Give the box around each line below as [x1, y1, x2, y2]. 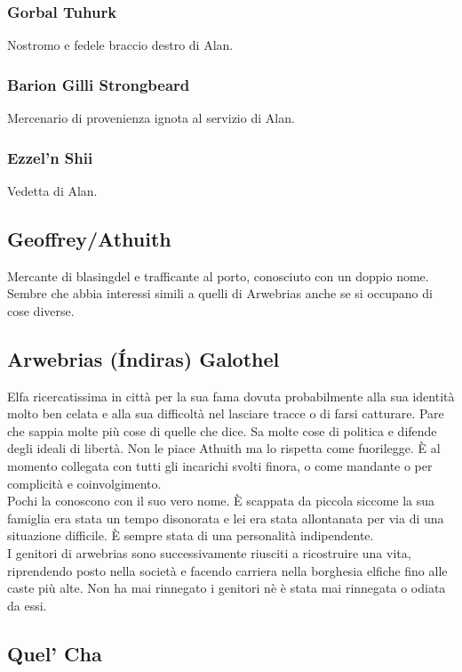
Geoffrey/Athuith [7, 224, 171, 252]
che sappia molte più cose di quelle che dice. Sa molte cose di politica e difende [7, 421, 437, 440]
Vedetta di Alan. [7, 181, 98, 199]
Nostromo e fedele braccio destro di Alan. [7, 36, 234, 54]
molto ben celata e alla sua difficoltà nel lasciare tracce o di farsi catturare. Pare [7, 404, 444, 423]
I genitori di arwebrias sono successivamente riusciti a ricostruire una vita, [7, 543, 411, 562]
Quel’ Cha [7, 639, 102, 667]
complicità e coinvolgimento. [7, 474, 162, 492]
